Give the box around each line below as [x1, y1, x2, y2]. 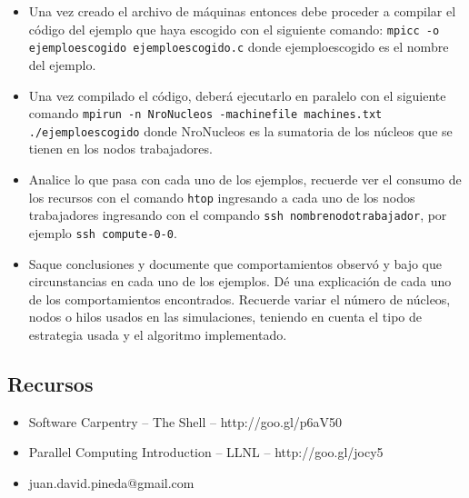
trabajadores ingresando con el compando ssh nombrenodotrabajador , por [28, 205, 447, 224]
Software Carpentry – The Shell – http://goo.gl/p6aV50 [28, 412, 343, 431]
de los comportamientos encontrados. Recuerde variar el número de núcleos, [28, 289, 451, 308]
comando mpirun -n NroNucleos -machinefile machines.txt [28, 104, 383, 123]
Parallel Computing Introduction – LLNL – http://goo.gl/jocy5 [28, 443, 384, 462]
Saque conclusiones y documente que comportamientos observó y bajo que [28, 254, 442, 273]
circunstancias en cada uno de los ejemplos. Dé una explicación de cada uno [28, 272, 452, 291]
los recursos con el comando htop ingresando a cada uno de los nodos [28, 187, 415, 206]
